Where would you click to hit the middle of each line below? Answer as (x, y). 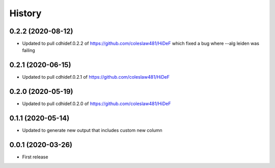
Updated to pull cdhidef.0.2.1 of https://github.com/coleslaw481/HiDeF (96, 77)
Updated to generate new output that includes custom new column (92, 130)
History (25, 13)
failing (29, 50)
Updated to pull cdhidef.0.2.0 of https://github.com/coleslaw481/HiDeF (97, 104)
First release (35, 157)
